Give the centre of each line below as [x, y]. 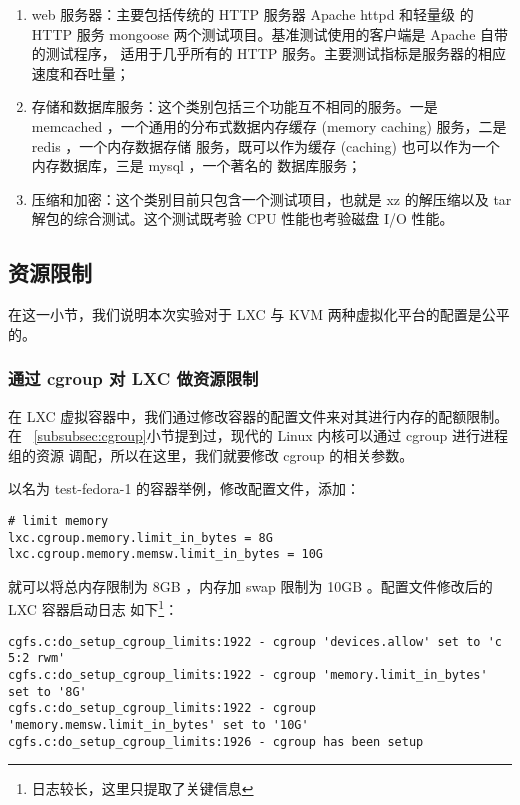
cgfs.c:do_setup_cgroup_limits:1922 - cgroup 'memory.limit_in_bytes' [248, 675]
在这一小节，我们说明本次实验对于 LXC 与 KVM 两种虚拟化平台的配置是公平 [259, 314]
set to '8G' [47, 691]
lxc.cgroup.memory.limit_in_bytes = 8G [140, 537]
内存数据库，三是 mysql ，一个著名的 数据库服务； [196, 165]
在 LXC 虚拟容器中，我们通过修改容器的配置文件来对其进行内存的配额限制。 [258, 415]
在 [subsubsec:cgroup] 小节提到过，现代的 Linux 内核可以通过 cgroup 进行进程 [258, 435]
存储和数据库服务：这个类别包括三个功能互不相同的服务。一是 [234, 106]
